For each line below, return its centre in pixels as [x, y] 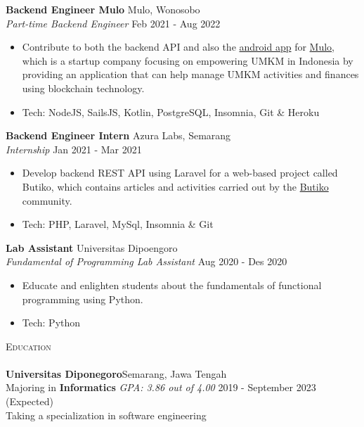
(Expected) [30, 401]
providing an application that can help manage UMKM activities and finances [190, 74]
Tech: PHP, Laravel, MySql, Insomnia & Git [118, 224]
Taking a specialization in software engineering [106, 415]
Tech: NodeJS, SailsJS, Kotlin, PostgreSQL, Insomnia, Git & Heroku [171, 111]
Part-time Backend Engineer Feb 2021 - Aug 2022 [113, 23]
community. [47, 200]
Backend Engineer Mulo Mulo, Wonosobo [103, 9]
